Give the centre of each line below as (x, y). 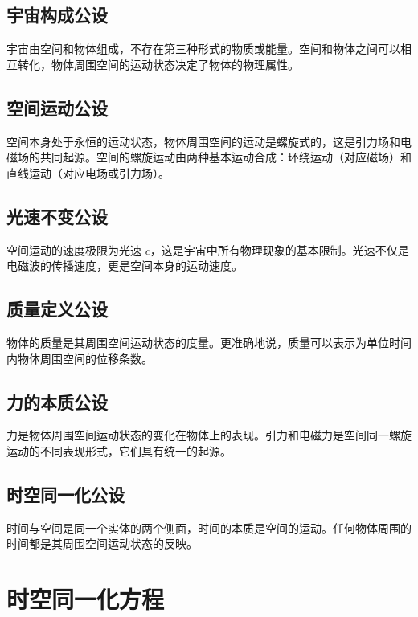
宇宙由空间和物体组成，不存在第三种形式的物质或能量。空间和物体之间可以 (203, 49)
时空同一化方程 (86, 599)
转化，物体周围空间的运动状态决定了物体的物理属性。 (158, 64)
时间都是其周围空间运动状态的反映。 (102, 543)
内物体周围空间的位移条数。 (80, 358)
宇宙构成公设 (57, 15)
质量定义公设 (57, 309)
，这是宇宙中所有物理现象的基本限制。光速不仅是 (279, 249)
